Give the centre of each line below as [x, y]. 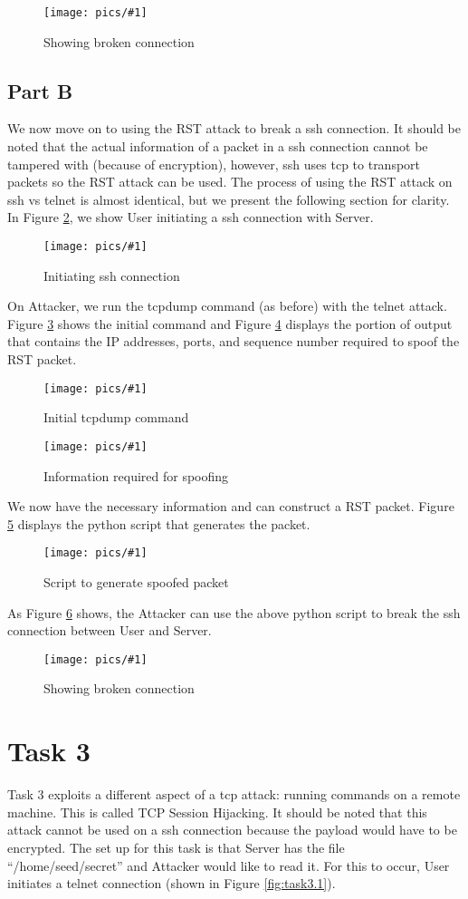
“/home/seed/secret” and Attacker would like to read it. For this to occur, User [229, 865]
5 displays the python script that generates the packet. [159, 523]
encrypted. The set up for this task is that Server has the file [176, 847]
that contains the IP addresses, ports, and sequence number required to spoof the [234, 341]
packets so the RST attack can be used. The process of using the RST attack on [230, 182]
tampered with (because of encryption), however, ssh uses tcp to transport [214, 164]
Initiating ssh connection [112, 275]
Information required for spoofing [136, 475]
